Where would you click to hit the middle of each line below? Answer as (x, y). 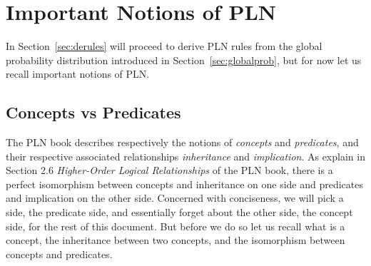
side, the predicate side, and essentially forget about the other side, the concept (179, 212)
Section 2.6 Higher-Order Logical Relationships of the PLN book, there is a (169, 170)
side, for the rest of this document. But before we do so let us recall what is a (176, 226)
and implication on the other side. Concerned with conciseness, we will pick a (175, 198)
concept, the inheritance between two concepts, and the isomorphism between (176, 240)
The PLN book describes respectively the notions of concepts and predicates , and (182, 142)
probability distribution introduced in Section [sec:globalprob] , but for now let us (184, 60)
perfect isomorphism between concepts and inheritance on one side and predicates (185, 184)
